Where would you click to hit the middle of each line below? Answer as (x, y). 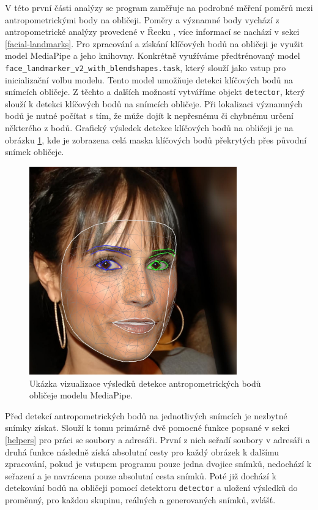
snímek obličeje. (35, 152)
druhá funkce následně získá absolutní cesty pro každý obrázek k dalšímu (142, 451)
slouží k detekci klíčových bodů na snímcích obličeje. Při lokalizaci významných (154, 103)
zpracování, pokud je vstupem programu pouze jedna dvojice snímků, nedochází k (158, 464)
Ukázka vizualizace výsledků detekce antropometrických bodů (145, 383)
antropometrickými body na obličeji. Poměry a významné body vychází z (142, 19)
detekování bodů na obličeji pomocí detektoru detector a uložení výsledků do (151, 488)
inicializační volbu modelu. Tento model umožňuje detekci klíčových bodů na (149, 79)
